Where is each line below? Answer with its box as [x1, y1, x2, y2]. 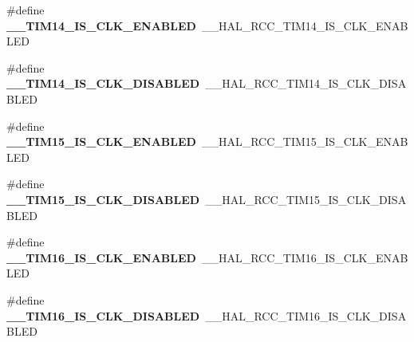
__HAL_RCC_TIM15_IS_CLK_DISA [205, 191, 407, 207]
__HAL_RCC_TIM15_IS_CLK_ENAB [201, 133, 408, 150]
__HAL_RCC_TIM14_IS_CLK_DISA [205, 75, 407, 92]
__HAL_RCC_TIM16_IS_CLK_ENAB [201, 249, 408, 265]
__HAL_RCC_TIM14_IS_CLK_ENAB [201, 17, 408, 33]
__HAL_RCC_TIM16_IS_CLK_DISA [205, 307, 407, 324]
